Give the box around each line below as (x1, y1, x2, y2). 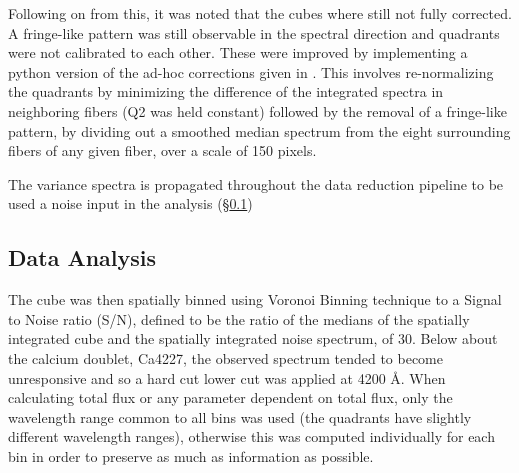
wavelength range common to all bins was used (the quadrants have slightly (8, 406, 472, 427)
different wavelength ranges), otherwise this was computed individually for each (8, 426, 495, 447)
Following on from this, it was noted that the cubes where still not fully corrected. (8, 3, 512, 23)
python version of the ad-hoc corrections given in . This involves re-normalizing (8, 61, 494, 82)
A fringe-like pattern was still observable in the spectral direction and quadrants (8, 22, 500, 43)
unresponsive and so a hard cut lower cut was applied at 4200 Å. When (8, 367, 446, 388)
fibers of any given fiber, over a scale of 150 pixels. (8, 140, 317, 161)
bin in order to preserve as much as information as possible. (8, 445, 374, 466)
